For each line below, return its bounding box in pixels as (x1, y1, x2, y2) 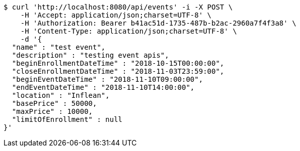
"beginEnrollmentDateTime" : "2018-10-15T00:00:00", (12, 59, 224, 67)
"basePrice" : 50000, (12, 99, 97, 107)
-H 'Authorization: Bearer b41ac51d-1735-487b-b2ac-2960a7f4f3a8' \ (20, 19, 296, 27)
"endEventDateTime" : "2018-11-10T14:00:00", (12, 83, 195, 91)
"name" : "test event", (12, 43, 106, 51)
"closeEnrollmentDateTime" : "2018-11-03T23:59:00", (12, 67, 224, 75)
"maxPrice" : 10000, (12, 107, 93, 115)
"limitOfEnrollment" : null (12, 115, 123, 123)
